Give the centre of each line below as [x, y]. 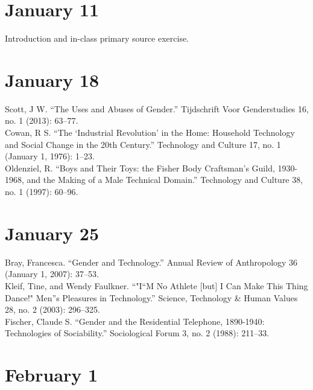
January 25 [52, 233]
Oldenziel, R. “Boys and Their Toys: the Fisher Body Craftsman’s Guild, [140, 168]
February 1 [52, 375]
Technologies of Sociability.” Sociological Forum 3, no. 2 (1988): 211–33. [137, 333]
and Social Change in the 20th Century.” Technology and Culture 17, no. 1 [143, 144]
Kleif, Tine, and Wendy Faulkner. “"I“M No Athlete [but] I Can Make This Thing [156, 285]
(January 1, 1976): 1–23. [50, 156]
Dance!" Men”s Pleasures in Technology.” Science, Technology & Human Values [151, 297]
